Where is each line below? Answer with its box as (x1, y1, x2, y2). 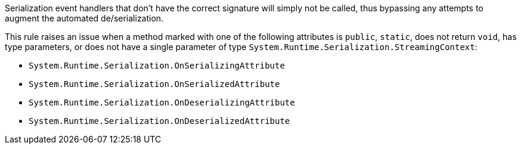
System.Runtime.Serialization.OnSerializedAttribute (29, 79, 280, 89)
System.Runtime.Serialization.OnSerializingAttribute (29, 61, 285, 70)
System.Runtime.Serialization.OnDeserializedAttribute (29, 116, 290, 126)
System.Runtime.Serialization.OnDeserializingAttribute (29, 98, 295, 107)
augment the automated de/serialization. (5, 13, 164, 23)
